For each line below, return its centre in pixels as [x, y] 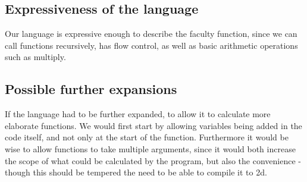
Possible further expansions [91, 89]
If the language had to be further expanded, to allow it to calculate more [138, 114]
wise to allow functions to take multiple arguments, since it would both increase [150, 148]
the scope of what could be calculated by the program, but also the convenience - [153, 160]
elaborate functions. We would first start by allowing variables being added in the [153, 125]
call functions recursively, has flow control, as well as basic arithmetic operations [151, 45]
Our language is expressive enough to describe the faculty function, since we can [151, 34]
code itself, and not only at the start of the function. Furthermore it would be [147, 137]
